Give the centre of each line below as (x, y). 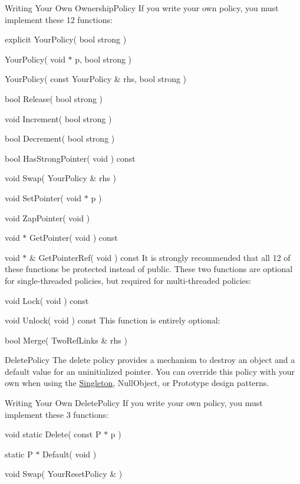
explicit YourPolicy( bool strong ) (66, 39)
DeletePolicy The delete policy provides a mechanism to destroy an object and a (150, 360)
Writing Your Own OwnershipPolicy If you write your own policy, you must (142, 8)
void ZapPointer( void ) (47, 218)
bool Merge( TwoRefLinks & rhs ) (66, 340)
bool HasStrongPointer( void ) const (70, 158)
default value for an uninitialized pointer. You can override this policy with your (150, 371)
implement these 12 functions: (59, 19)
